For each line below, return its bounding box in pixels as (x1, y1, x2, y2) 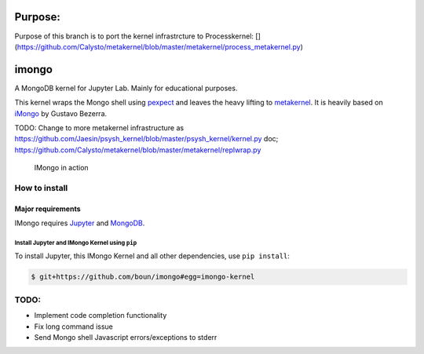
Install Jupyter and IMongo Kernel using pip (14, 239, 137, 246)
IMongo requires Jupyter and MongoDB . (14, 218, 145, 228)
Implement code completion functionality (34, 311, 167, 320)
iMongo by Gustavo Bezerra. (14, 108, 108, 118)
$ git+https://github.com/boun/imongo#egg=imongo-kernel (31, 272, 255, 282)
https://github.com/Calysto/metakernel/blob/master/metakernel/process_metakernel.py (16, 42, 302, 51)
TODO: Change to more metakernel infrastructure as (14, 122, 185, 133)
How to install (14, 182, 68, 193)
